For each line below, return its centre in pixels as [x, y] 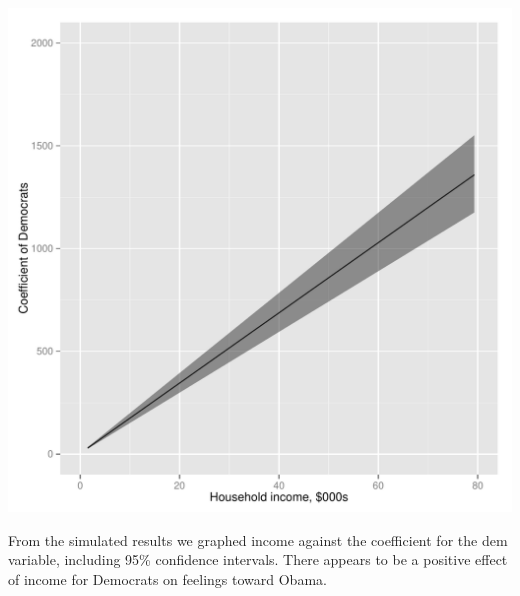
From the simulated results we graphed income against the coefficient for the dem [258, 539]
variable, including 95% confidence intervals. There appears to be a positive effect [258, 559]
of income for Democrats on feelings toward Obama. [167, 578]
